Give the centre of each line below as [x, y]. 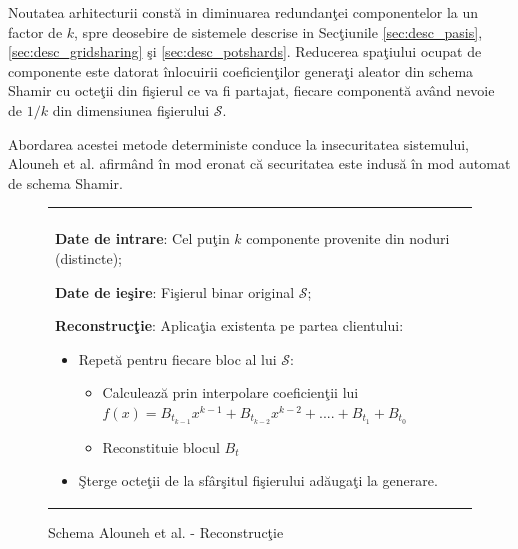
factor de [35, 31]
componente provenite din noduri [348, 238]
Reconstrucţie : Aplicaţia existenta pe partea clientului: [229, 325]
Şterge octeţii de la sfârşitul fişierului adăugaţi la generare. [258, 480]
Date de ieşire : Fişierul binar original [175, 291]
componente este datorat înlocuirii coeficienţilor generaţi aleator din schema [241, 70]
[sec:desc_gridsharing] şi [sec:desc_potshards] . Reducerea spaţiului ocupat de [245, 51]
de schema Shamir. [65, 182]
